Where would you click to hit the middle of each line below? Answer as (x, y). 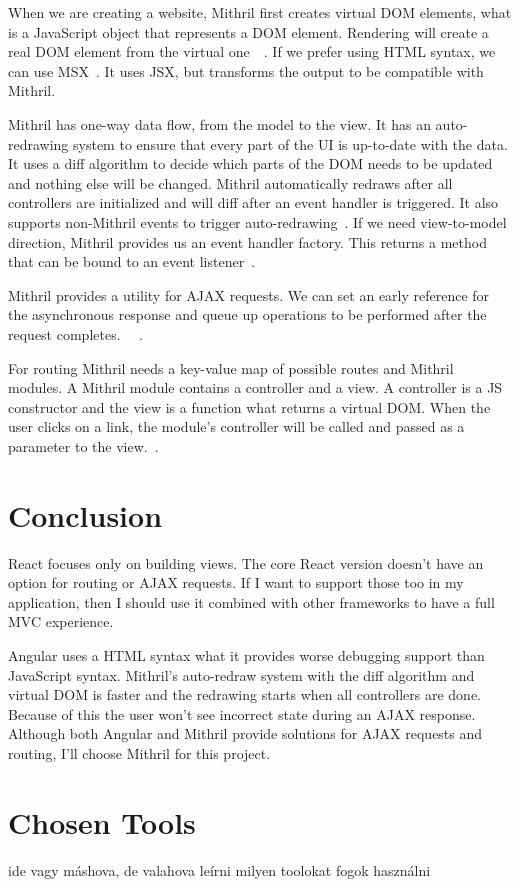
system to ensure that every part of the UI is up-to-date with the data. (290, 143)
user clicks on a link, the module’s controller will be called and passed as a (236, 426)
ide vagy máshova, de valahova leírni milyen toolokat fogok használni (219, 869)
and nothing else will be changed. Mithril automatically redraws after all (230, 182)
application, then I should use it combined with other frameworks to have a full (251, 601)
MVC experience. (61, 621)
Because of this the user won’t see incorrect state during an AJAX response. (242, 713)
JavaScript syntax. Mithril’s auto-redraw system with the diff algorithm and (241, 674)
